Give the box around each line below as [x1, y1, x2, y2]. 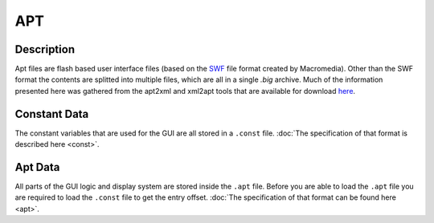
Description [14, 43, 76, 56]
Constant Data [14, 107, 89, 120]
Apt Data [14, 160, 60, 174]
